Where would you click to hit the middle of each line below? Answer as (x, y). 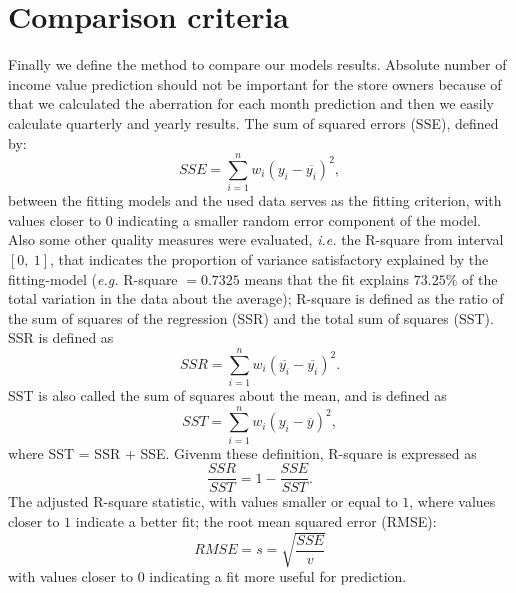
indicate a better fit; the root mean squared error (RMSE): (256, 521)
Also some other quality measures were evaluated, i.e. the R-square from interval (256, 239)
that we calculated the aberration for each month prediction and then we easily (251, 103)
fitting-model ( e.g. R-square (93, 278)
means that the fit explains (327, 278)
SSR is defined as (61, 337)
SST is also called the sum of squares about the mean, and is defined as (227, 395)
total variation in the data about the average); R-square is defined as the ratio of (256, 298)
